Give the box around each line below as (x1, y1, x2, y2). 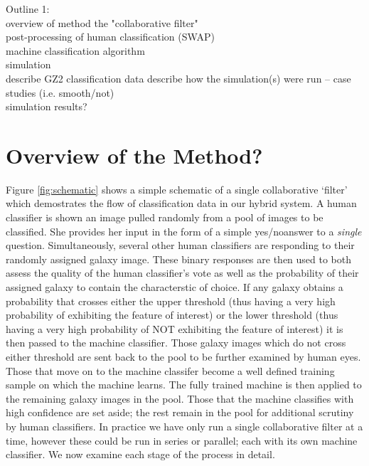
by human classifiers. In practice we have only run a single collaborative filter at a (6, 418, 363, 433)
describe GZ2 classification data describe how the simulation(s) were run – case (6, 70, 351, 85)
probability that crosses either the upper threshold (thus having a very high (6, 293, 336, 308)
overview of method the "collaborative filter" (6, 15, 198, 30)
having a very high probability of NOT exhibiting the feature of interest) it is (6, 321, 343, 336)
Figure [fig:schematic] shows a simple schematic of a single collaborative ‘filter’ (6, 181, 348, 196)
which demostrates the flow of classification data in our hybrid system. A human (6, 196, 357, 211)
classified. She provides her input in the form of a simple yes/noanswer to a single (6, 223, 362, 238)
